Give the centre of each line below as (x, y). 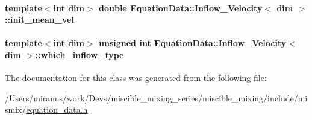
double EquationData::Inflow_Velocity (181, 7)
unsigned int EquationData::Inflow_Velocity (193, 43)
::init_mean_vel (39, 19)
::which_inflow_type (80, 54)
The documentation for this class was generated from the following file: (136, 78)
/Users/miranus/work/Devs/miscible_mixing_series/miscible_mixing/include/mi (156, 97)
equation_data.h (57, 109)
